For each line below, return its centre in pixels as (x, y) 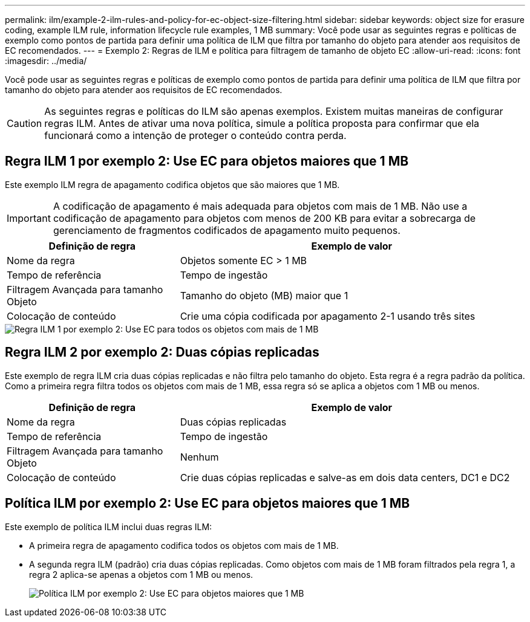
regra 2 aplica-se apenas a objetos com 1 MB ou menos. (141, 574)
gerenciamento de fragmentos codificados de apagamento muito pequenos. (227, 230)
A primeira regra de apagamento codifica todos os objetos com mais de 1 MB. (184, 545)
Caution (25, 123)
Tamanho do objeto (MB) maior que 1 (264, 295)
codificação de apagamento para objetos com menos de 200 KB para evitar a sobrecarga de (264, 218)
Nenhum (199, 457)
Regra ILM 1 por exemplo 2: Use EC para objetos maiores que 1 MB (207, 161)
